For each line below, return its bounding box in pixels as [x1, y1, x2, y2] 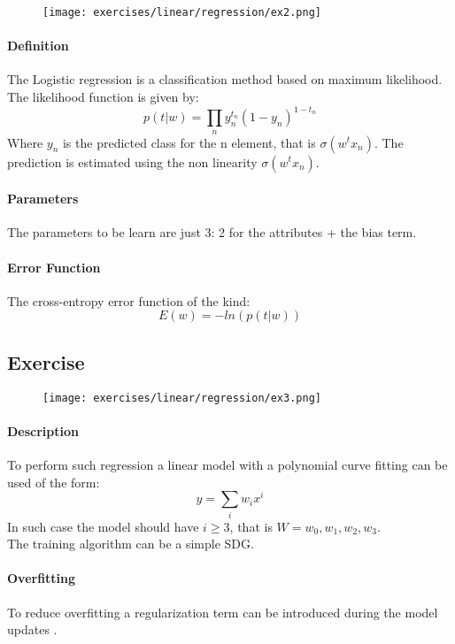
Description [7, 421, 80, 440]
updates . [7, 620, 58, 639]
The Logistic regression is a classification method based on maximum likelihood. [7, 70, 443, 88]
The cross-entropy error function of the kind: [7, 291, 251, 310]
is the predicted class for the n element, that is [62, 133, 316, 151]
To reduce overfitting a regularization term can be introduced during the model [7, 602, 438, 621]
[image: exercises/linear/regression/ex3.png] [42, 391, 321, 404]
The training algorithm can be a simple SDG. [7, 534, 254, 553]
